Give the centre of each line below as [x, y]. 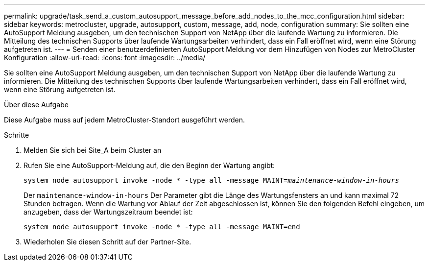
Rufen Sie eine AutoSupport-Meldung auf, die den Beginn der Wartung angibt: [149, 165]
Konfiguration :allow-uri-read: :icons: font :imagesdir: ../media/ [105, 58]
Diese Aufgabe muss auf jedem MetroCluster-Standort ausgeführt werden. [125, 120]
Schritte [17, 135]
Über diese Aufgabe [36, 105]
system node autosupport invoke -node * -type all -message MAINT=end [162, 227]
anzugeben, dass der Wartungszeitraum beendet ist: [108, 212]
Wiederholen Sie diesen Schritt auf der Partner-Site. [107, 242]
